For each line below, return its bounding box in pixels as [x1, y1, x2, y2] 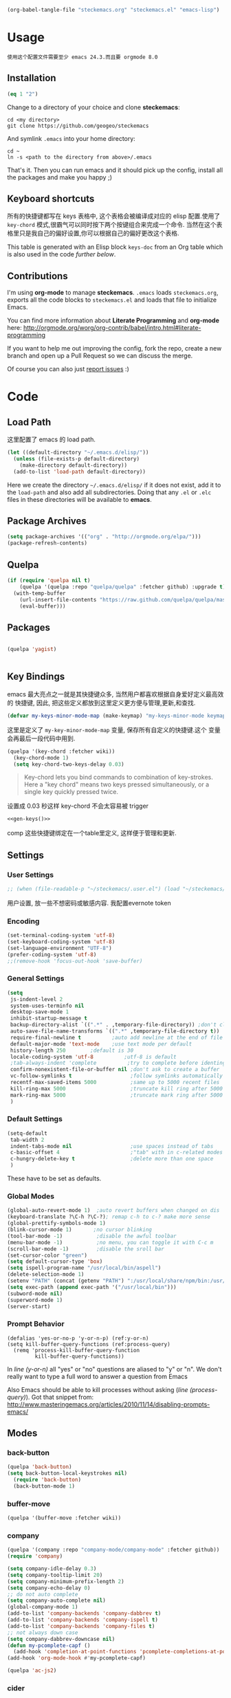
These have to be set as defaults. [7, 1174, 102, 1182]
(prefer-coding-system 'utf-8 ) [7, 951, 97, 958]
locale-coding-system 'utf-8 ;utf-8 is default [10, 1053, 177, 1060]
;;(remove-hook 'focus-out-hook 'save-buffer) [7, 958, 143, 964]
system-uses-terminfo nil [10, 1002, 85, 1009]
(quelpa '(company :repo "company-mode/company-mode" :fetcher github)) [7, 1547, 220, 1554]
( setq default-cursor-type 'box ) [7, 1258, 103, 1265]
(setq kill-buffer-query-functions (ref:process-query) [7, 1341, 170, 1347]
